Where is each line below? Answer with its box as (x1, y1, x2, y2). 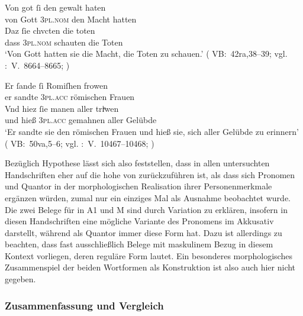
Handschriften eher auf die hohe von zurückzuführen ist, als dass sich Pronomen (5, 168, 295, 180)
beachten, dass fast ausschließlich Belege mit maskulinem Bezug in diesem (5, 238, 273, 250)
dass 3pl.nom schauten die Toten (5, 36, 123, 48)
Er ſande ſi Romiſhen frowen (5, 79, 108, 91)
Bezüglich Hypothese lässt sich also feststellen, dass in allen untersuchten (5, 157, 270, 169)
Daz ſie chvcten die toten (5, 24, 95, 37)
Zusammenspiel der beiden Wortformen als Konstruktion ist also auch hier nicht (5, 261, 296, 273)
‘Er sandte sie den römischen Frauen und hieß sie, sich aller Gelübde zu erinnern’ (5, 125, 299, 137)
